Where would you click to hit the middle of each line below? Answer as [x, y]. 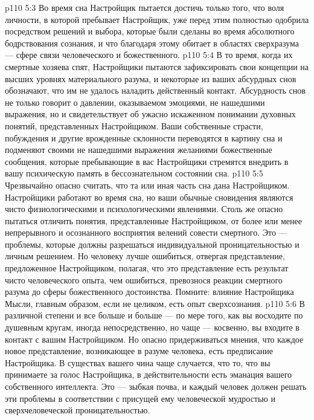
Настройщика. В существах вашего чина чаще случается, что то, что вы [138, 362]
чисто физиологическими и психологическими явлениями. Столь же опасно [144, 209]
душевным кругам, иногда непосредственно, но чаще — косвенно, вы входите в [152, 327]
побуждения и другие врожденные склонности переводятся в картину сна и [144, 137]
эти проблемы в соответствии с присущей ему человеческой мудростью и [140, 398]
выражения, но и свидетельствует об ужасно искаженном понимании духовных [150, 114]
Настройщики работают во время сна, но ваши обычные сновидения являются [149, 197]
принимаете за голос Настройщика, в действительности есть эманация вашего [149, 374]
